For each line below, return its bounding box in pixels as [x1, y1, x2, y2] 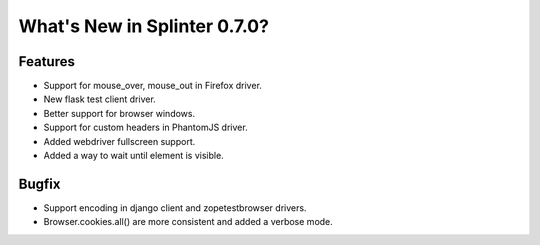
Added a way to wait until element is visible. [43, 150, 224, 162]
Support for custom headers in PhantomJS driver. [43, 121, 249, 134]
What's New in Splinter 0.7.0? [18, 15, 270, 37]
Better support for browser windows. [43, 107, 195, 119]
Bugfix [18, 175, 61, 192]
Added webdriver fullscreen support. [43, 135, 196, 147]
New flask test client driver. [43, 93, 157, 105]
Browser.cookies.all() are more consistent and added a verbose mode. [43, 216, 334, 228]
